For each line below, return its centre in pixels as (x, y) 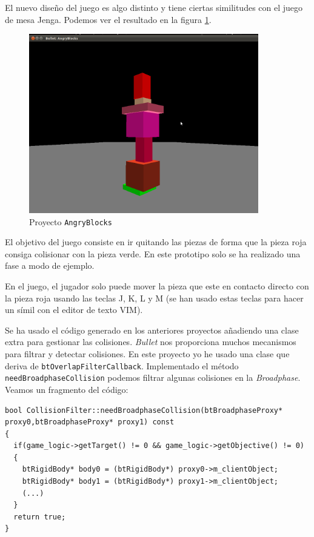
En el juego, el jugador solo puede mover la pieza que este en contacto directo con (157, 286)
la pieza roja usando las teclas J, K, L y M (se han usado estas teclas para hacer (154, 298)
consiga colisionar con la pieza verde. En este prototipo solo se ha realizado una (153, 253)
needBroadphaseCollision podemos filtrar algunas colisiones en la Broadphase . (153, 377)
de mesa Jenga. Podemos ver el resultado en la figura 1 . (108, 19)
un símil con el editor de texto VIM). (74, 310)
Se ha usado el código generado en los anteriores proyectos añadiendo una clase (152, 330)
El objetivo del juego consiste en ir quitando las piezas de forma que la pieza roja (156, 242)
